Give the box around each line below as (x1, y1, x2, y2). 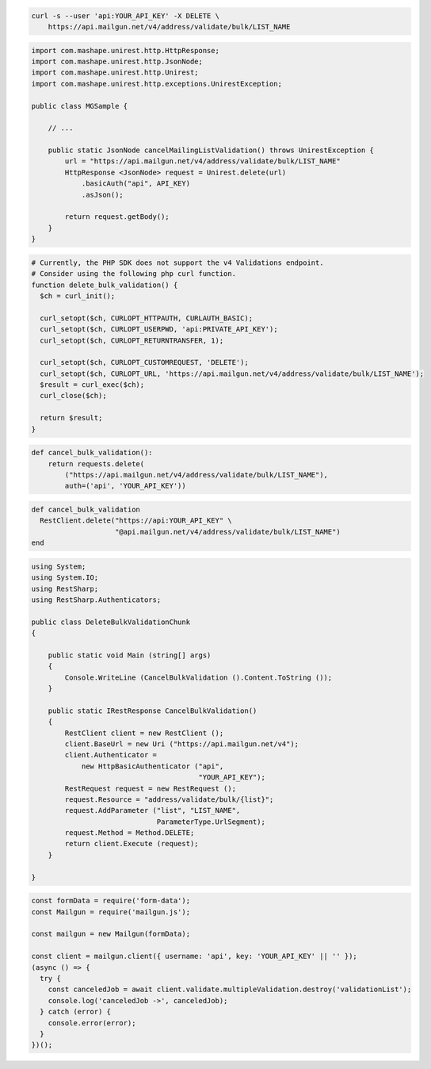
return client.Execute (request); (64, 839, 199, 849)
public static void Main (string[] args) (48, 650, 212, 660)
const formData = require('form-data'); (31, 896, 190, 906)
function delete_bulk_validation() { (31, 280, 178, 289)
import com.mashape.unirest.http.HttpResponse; (31, 46, 219, 55)
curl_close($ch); (40, 391, 107, 400)
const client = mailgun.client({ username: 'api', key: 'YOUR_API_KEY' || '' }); (31, 952, 358, 961)
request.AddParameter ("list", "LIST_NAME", (64, 806, 241, 815)
